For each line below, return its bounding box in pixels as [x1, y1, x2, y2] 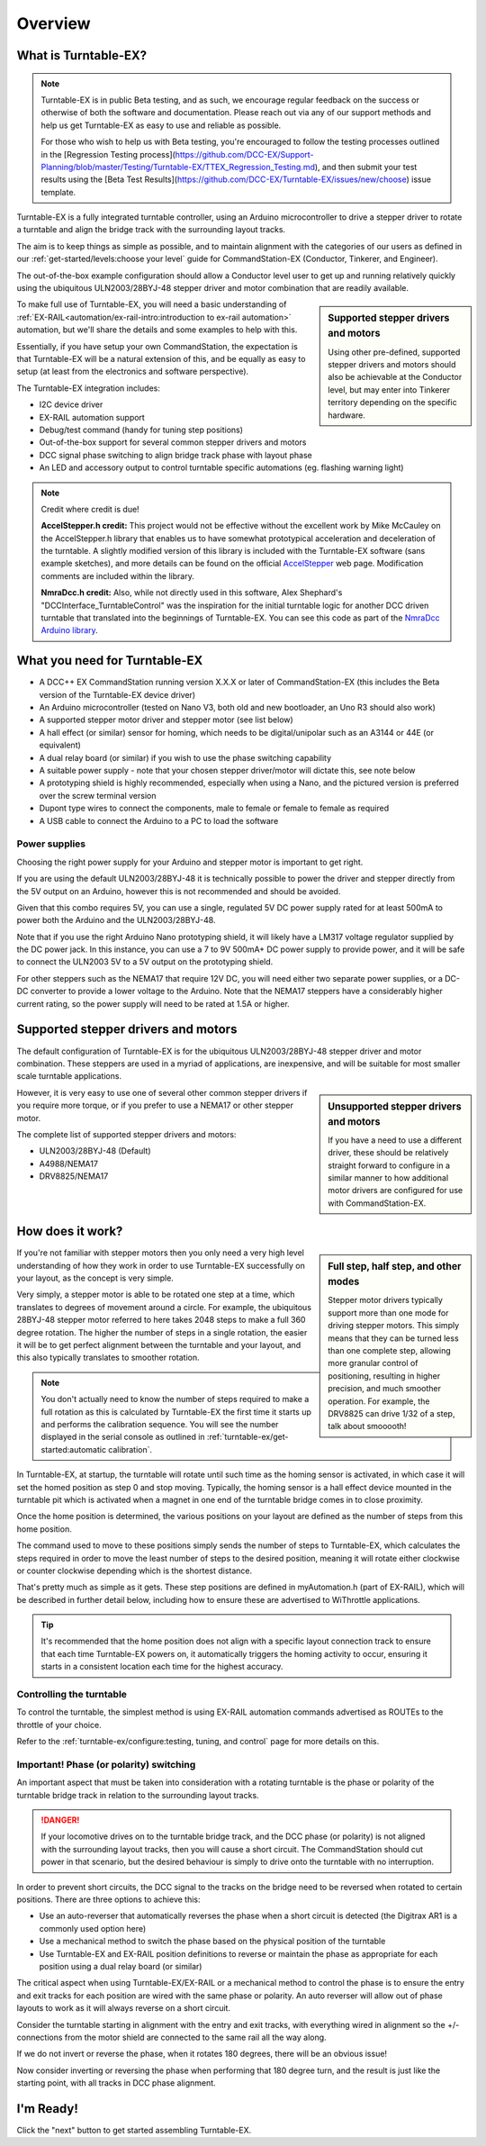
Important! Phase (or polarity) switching [16, 1758, 196, 1770]
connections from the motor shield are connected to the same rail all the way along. [16, 2032, 328, 2042]
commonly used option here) [39, 1923, 147, 1933]
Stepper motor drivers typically [328, 1295, 443, 1306]
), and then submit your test [314, 161, 418, 172]
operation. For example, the [328, 1396, 430, 1407]
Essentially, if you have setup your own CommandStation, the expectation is [16, 340, 299, 351]
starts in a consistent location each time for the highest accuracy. [40, 1662, 283, 1672]
